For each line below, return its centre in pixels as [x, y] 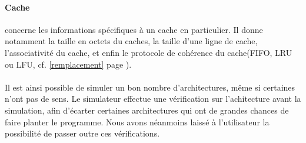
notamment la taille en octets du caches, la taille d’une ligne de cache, [131, 41]
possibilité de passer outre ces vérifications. [82, 133]
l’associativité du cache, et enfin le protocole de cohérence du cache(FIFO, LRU [149, 52]
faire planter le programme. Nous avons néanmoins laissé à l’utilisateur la [137, 122]
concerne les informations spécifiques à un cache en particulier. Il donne [134, 29]
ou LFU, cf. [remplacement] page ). [68, 64]
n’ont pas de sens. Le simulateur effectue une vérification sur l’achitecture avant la [153, 99]
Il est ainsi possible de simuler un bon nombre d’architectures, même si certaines [150, 87]
